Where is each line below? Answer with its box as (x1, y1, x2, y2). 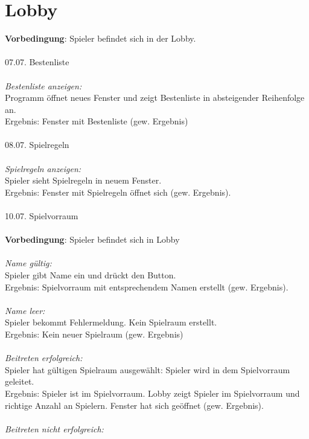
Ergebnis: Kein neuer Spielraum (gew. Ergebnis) (5, 327, 183, 340)
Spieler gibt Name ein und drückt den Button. (5, 269, 176, 281)
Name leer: (5, 304, 45, 316)
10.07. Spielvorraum (5, 210, 78, 222)
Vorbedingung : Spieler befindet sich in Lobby (5, 233, 180, 246)
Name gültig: (5, 257, 52, 269)
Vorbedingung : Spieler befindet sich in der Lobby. (5, 32, 196, 45)
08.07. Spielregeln (5, 138, 69, 151)
